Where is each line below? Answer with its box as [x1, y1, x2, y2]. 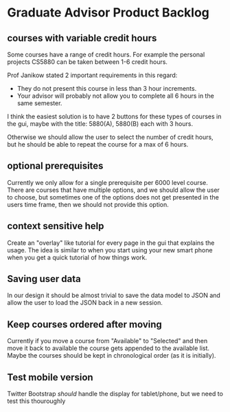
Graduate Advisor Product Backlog [7, 5, 209, 21]
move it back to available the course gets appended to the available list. [7, 344, 210, 352]
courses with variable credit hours [7, 32, 157, 44]
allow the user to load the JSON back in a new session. [7, 299, 163, 307]
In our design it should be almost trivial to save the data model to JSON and [7, 291, 221, 300]
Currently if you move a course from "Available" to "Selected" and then [7, 337, 208, 345]
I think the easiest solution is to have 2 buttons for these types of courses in [7, 112, 222, 120]
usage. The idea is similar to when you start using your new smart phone [7, 246, 213, 254]
